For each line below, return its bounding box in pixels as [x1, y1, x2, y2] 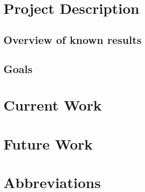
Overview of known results [3, 32, 142, 47]
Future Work [3, 133, 93, 154]
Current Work [3, 95, 102, 115]
